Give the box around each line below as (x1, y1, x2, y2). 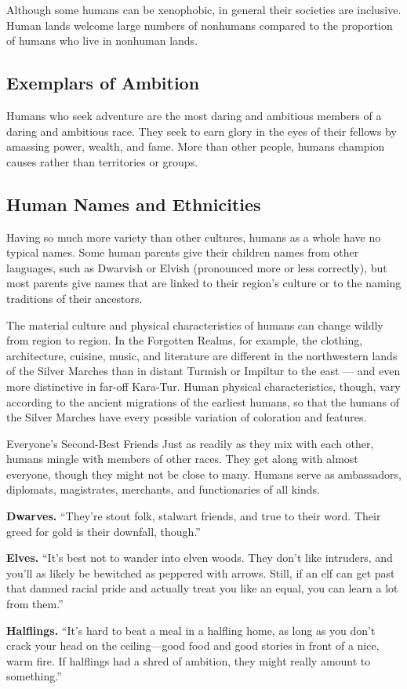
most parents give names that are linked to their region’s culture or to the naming (6, 275, 402, 291)
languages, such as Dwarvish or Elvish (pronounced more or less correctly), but (6, 259, 387, 275)
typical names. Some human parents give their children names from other (6, 244, 359, 261)
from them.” (6, 596, 64, 612)
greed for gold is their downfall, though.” (6, 523, 201, 539)
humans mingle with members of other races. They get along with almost (6, 450, 358, 467)
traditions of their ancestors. (6, 290, 143, 306)
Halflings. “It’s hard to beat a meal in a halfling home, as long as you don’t (6, 622, 376, 638)
